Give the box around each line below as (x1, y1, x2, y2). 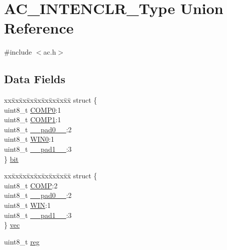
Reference (4, 18, 74, 38)
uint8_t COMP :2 (4, 180, 58, 190)
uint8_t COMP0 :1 (4, 104, 61, 115)
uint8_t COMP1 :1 (4, 114, 61, 125)
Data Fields (4, 71, 66, 87)
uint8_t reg (4, 236, 40, 246)
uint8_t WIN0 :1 (4, 134, 54, 144)
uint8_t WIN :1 (4, 200, 51, 210)
